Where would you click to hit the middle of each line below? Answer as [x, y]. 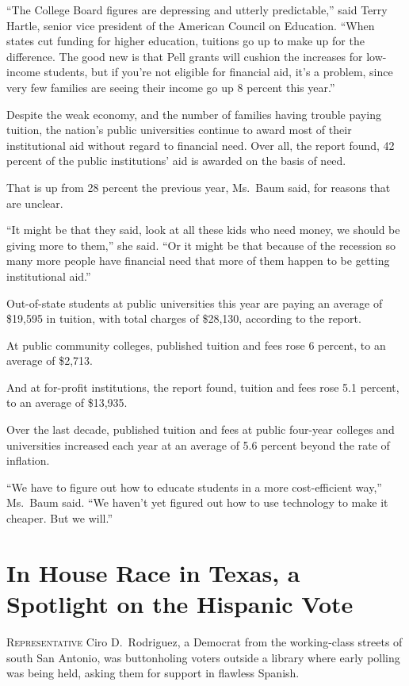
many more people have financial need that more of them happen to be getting [198, 261]
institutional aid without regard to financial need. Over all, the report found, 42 [201, 145]
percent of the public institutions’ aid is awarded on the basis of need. [176, 161]
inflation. [28, 460]
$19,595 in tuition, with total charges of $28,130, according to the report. [184, 318]
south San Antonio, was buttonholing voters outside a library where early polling [203, 657]
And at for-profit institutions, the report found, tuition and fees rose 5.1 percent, [203, 387]
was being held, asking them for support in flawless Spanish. [153, 673]
